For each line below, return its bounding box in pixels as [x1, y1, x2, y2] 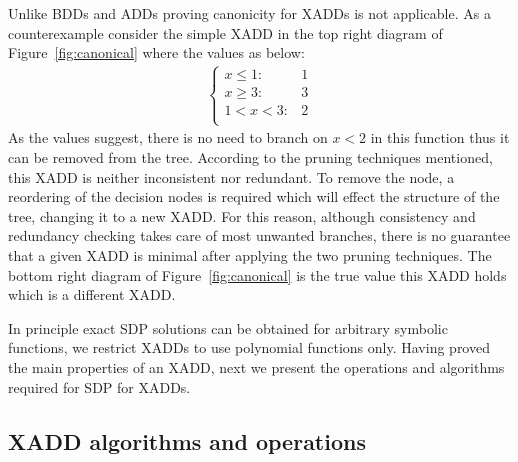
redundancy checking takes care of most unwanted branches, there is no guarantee [8, 225, 511, 246]
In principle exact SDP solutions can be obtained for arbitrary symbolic [8, 317, 448, 338]
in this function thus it [370, 127, 510, 148]
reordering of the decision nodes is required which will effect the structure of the [8, 186, 500, 207]
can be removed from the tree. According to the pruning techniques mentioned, [8, 147, 493, 168]
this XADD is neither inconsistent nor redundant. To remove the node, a [8, 166, 455, 187]
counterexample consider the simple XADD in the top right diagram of [8, 22, 443, 43]
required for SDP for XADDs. [8, 376, 191, 397]
